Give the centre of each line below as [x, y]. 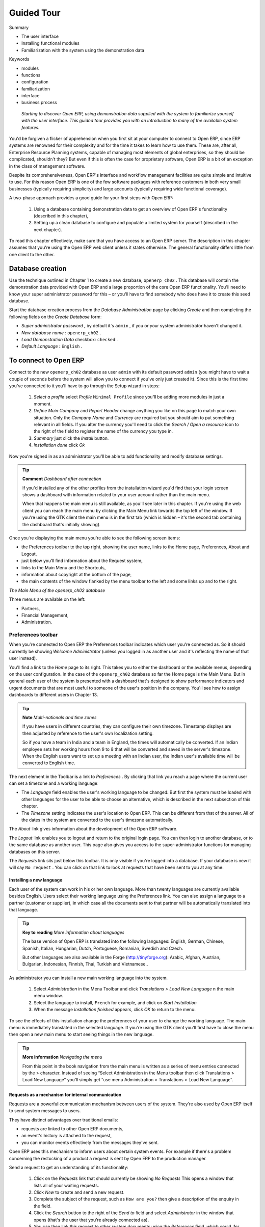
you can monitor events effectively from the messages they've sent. [90, 1142]
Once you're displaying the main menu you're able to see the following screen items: [94, 538]
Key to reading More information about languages [73, 932]
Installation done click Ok [59, 445]
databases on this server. [35, 852]
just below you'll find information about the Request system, [82, 561]
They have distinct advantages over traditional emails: [64, 1120]
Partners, [31, 608]
